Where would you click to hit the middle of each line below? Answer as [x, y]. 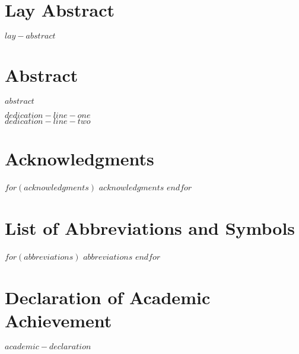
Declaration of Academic [108, 297]
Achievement [58, 320]
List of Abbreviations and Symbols [150, 228]
